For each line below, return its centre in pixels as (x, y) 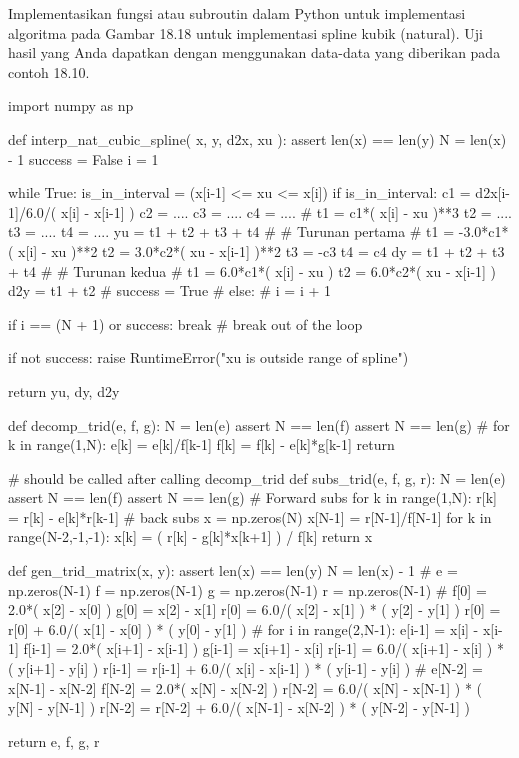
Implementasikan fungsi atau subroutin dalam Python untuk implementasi (237, 13)
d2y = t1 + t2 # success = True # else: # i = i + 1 (170, 290)
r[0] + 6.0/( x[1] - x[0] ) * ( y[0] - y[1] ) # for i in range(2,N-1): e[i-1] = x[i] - (243, 628)
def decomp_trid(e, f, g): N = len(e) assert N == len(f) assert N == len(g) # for (259, 424)
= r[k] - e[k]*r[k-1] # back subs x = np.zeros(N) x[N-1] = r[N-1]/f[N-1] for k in (250, 516)
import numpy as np (71, 105)
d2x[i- (492, 192)
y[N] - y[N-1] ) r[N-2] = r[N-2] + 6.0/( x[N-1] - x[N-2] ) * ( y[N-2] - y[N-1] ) (239, 707)
